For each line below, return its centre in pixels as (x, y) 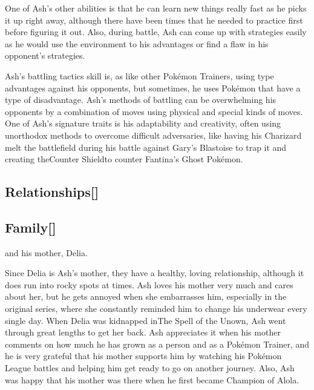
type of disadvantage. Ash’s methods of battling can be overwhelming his (141, 100)
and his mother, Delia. (46, 252)
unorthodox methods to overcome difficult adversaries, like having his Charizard (153, 135)
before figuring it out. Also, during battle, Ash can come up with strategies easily (156, 32)
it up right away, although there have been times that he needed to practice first (154, 20)
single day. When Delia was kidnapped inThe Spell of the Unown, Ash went (146, 320)
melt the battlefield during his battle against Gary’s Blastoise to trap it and (146, 147)
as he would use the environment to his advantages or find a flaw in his (137, 43)
